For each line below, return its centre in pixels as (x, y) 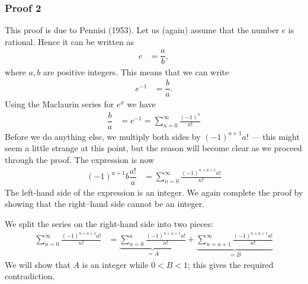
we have (141, 104)
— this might (275, 136)
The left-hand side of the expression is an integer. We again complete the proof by (154, 192)
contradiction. (30, 276)
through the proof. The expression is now (80, 160)
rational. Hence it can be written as (69, 41)
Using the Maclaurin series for (60, 104)
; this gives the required (231, 264)
